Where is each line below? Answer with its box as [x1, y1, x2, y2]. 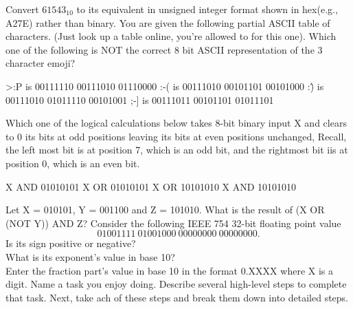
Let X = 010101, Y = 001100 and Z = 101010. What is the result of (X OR [5, 202, 325, 217]
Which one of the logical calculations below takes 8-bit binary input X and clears [5, 116, 347, 130]
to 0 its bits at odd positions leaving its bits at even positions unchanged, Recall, [5, 129, 347, 143]
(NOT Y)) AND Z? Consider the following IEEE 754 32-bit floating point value [5, 215, 341, 230]
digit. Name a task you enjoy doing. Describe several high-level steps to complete [5, 277, 347, 291]
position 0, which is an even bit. [5, 156, 140, 170]
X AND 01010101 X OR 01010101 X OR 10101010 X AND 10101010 [5, 179, 297, 193]
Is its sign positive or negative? [5, 236, 136, 251]
